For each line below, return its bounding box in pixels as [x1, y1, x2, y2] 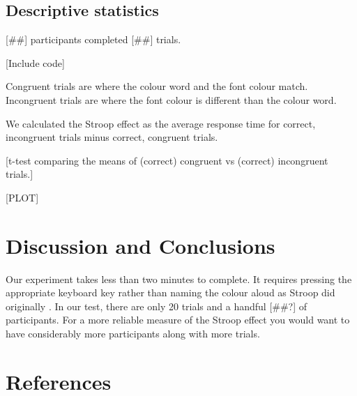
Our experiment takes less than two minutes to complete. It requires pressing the [6, 271, 352, 286]
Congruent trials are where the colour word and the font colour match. [6, 79, 308, 93]
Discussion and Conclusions [6, 231, 275, 259]
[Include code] [6, 55, 65, 70]
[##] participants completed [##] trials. [6, 32, 181, 47]
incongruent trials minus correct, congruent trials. [6, 130, 218, 144]
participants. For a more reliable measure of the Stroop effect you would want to [6, 312, 350, 327]
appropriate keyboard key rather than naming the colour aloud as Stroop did [6, 285, 335, 300]
